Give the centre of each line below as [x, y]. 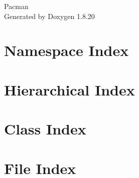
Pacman [16, 6]
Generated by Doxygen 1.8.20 [49, 16]
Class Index [45, 129]
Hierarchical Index [69, 89]
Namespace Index [66, 50]
